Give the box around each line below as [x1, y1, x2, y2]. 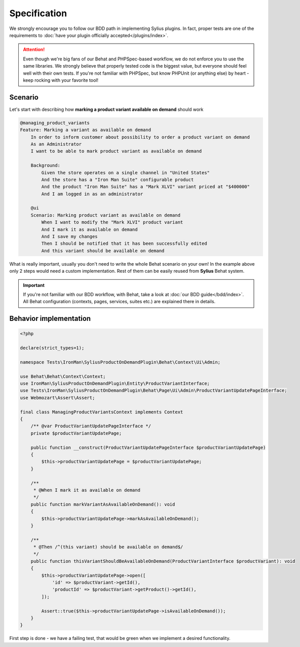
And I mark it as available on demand [41, 227, 138, 232]
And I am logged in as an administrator [41, 191, 143, 197]
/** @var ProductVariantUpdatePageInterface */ [30, 423, 152, 429]
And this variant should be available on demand [41, 248, 165, 253]
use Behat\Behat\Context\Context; [20, 373, 106, 379]
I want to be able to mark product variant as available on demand [30, 148, 202, 154]
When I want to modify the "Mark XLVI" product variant [41, 219, 183, 225]
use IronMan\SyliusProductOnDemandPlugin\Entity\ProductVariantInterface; [20, 381, 210, 386]
